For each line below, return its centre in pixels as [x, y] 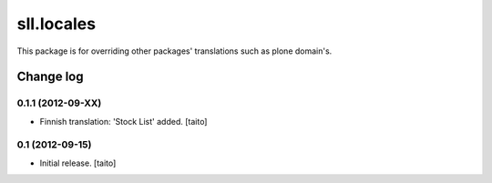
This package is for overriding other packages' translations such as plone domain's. [174, 51]
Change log [50, 77]
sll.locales [56, 24]
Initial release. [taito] [78, 163]
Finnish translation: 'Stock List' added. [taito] [123, 121]
